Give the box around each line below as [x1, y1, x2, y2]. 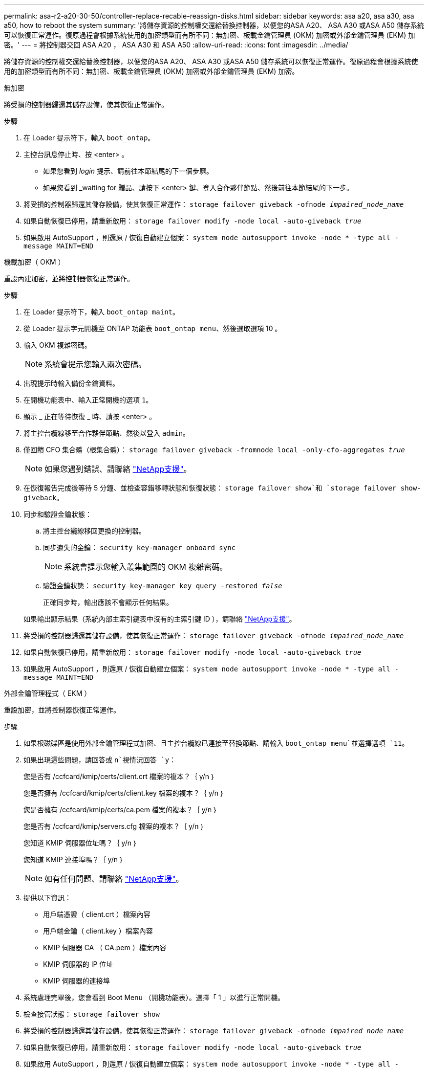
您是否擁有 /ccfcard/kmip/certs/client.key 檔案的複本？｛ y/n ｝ [23, 789, 225, 797]
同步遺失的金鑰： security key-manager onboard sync [43, 543, 236, 552]
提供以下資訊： [23, 893, 71, 902]
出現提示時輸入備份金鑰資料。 [23, 379, 119, 387]
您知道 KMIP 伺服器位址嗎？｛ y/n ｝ [23, 839, 138, 847]
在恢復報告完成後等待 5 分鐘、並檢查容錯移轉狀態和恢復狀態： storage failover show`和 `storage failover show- [23, 484, 421, 492]
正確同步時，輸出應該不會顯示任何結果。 [43, 598, 173, 606]
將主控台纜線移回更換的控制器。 [43, 527, 146, 535]
